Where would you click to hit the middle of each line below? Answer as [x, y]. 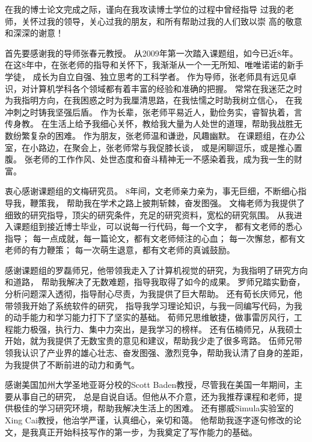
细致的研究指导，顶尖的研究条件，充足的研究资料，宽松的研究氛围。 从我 [149, 214]
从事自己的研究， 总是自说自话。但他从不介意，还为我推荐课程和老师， [153, 396]
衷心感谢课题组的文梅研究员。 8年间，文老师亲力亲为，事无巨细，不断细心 [151, 191]
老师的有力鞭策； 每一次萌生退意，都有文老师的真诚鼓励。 [120, 250]
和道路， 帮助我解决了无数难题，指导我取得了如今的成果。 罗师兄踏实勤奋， [155, 282]
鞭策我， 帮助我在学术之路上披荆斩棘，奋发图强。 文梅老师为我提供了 [167, 202]
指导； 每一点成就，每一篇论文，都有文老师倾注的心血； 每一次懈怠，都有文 [155, 238]
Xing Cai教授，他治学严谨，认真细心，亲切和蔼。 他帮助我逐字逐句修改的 [149, 420]
